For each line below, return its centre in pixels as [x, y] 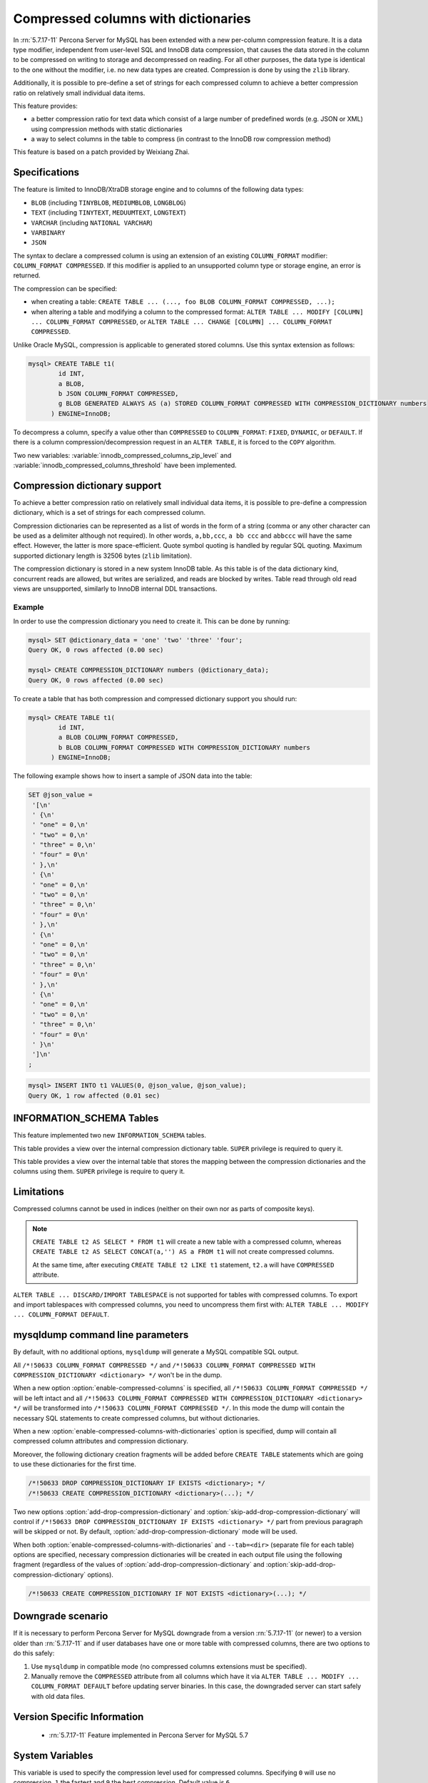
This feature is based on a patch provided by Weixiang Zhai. [101, 152]
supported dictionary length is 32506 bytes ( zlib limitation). [103, 556]
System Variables [53, 1756]
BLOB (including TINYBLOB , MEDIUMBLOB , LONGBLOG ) [109, 203]
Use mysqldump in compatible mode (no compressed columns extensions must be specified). [169, 1666]
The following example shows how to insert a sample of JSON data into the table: [133, 776]
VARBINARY [48, 233]
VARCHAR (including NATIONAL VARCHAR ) [92, 223]
